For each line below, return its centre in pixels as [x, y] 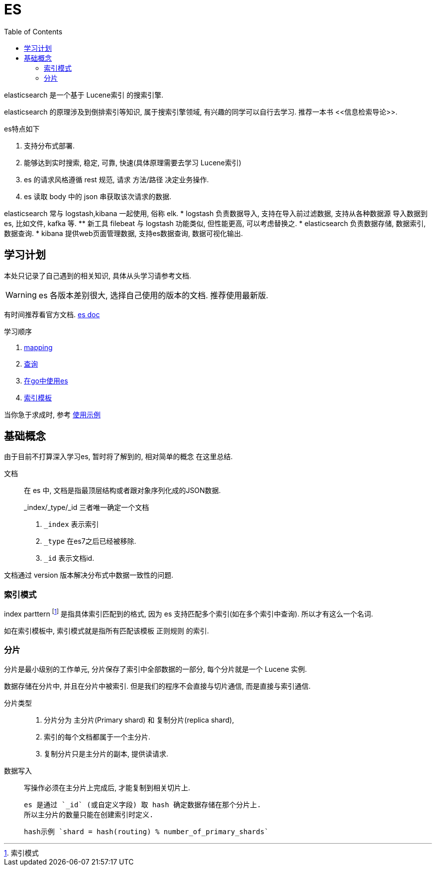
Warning [21, 295]
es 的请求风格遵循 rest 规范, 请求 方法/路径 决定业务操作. [116, 179]
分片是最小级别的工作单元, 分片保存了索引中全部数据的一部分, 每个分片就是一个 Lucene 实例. [156, 669]
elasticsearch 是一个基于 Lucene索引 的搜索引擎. [84, 95]
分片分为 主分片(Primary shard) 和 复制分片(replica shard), [139, 720]
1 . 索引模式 [21, 853]
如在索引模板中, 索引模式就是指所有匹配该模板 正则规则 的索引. [107, 630]
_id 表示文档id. [69, 558]
